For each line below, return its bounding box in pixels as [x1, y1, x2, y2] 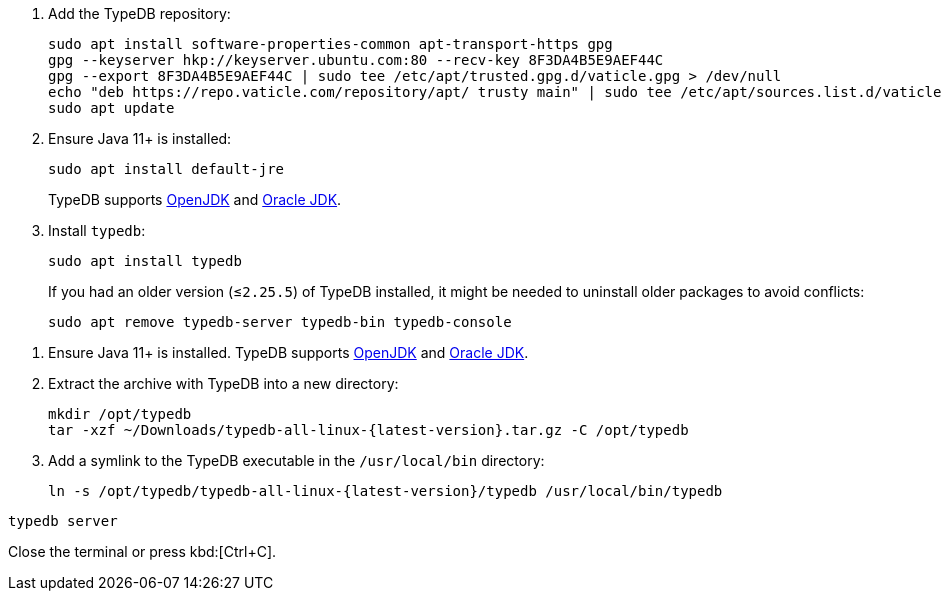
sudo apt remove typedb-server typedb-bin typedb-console [48, 314, 512, 330]
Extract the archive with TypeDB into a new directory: [48, 375, 399, 392]
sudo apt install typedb [48, 253, 242, 269]
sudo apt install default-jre [48, 161, 285, 177]
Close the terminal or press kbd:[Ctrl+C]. [8, 543, 277, 560]
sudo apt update [48, 100, 175, 116]
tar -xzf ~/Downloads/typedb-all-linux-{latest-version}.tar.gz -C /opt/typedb [48, 422, 689, 438]
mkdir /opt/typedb [48, 406, 192, 422]
